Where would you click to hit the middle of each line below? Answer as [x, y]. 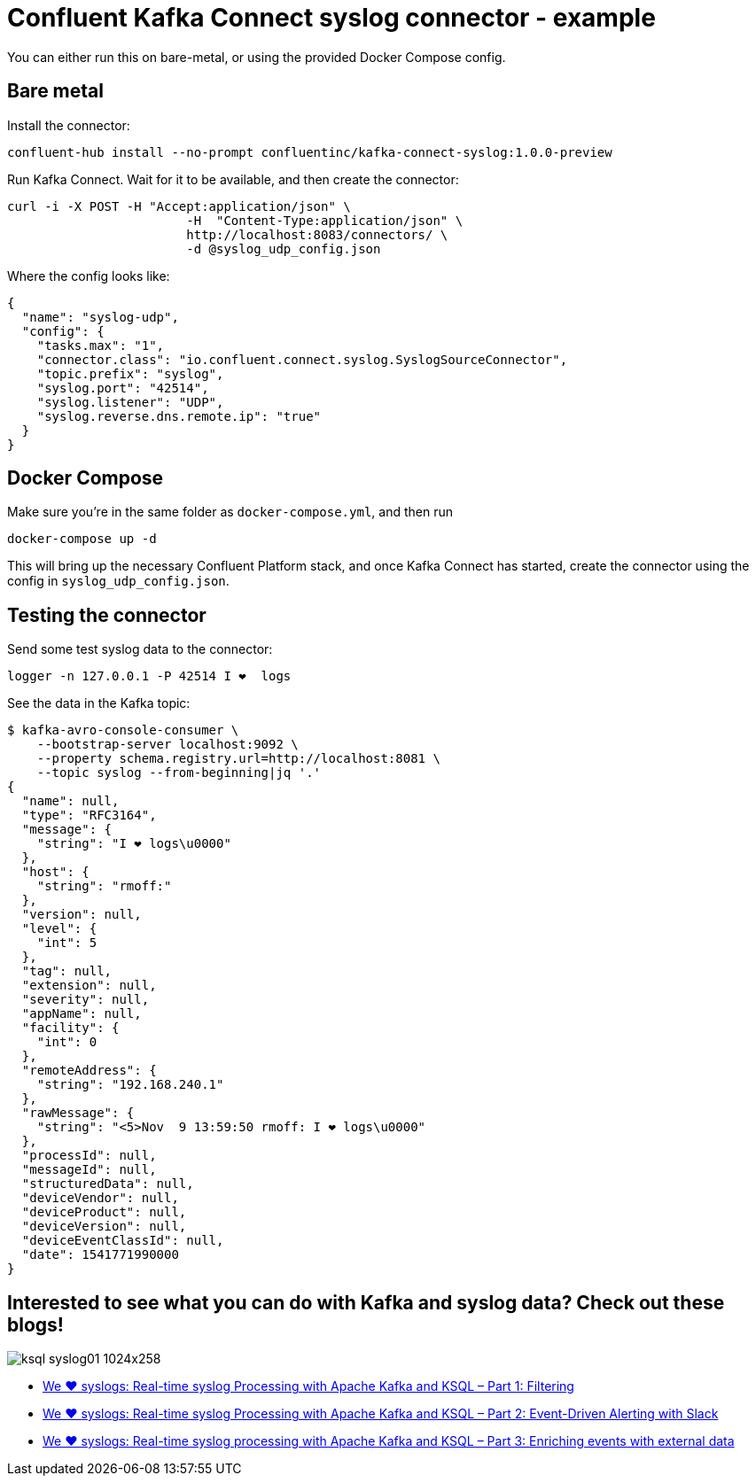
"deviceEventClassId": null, [123, 1241]
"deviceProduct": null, [104, 1212]
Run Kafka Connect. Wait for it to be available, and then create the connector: [233, 179]
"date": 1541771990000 [100, 1255]
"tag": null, [67, 971]
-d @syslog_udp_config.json [284, 248]
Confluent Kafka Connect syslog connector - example [331, 18]
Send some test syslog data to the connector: [140, 649]
